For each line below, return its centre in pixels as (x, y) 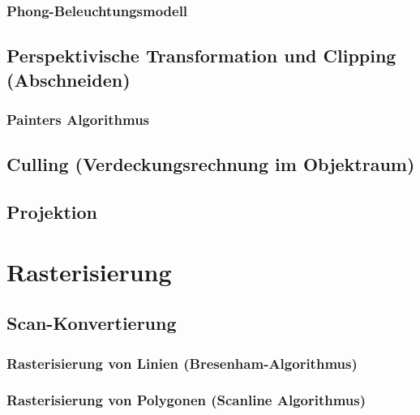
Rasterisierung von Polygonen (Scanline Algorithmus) (186, 400)
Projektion (52, 212)
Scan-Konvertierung (92, 323)
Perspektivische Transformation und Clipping (201, 56)
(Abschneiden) (69, 79)
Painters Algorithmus (78, 119)
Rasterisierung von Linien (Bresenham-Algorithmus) (182, 363)
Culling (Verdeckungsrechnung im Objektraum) (211, 164)
